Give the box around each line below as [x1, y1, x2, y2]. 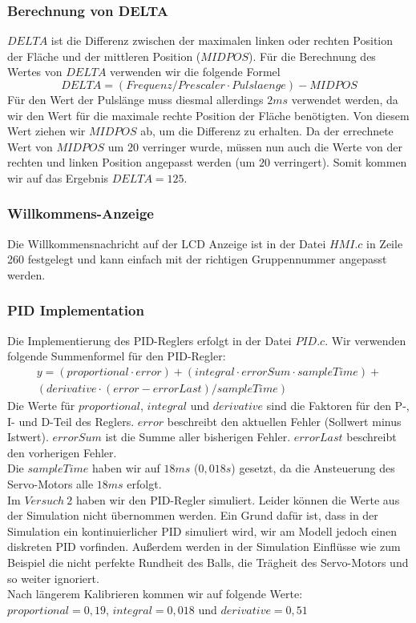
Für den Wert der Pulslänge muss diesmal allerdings [7, 91, 264, 107]
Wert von [7, 138, 53, 155]
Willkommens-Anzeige [7, 203, 154, 223]
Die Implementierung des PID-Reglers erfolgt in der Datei [7, 332, 292, 348]
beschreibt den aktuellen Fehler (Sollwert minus [167, 412, 402, 429]
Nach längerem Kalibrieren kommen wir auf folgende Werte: [7, 585, 303, 602]
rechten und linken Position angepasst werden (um [7, 154, 256, 171]
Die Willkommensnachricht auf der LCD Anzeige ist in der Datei [7, 235, 326, 251]
